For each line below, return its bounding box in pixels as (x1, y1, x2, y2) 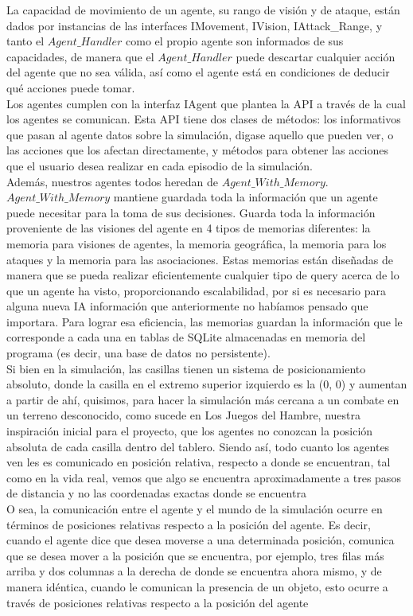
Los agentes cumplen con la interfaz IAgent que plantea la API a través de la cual (6, 95, 406, 111)
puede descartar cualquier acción (236, 48, 395, 64)
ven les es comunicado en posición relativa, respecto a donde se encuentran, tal (6, 454, 391, 470)
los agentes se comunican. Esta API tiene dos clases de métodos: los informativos (6, 111, 401, 127)
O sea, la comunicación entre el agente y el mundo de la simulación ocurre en (6, 501, 383, 517)
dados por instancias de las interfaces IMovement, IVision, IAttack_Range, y (6, 17, 383, 33)
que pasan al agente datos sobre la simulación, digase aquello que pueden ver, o (6, 126, 394, 142)
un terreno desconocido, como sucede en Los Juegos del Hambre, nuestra (6, 407, 360, 423)
